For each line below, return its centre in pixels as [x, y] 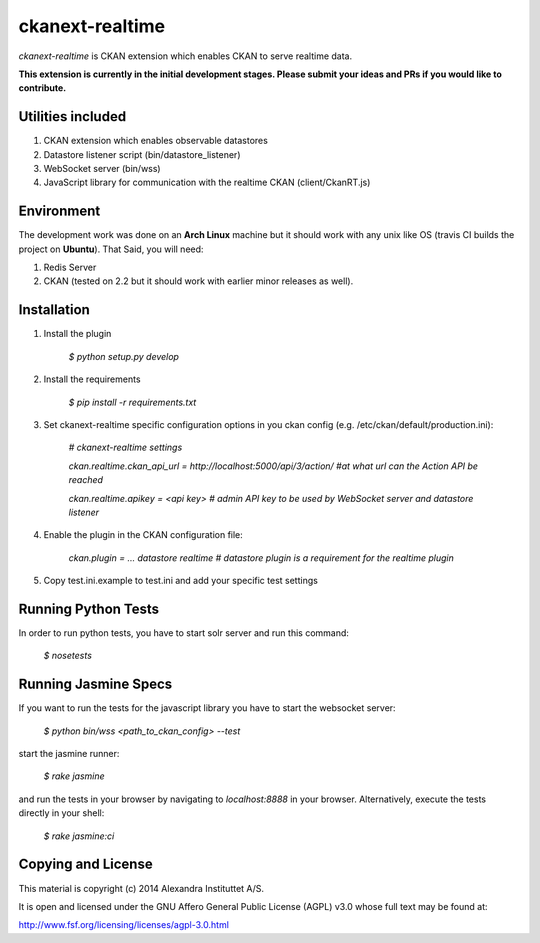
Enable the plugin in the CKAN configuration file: [143, 535]
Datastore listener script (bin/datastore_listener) [142, 154]
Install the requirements [92, 379]
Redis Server [70, 267]
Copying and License [86, 864]
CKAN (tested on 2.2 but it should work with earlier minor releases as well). [198, 281]
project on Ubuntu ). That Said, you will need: [111, 249]
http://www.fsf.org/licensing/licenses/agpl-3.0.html [124, 925]
